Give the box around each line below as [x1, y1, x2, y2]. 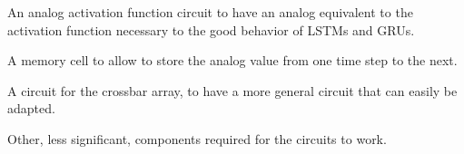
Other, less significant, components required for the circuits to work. [7, 129, 387, 148]
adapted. [7, 99, 55, 118]
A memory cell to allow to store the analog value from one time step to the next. [7, 51, 458, 70]
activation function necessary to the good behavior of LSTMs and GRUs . [7, 20, 415, 39]
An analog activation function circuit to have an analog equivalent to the [7, 3, 413, 21]
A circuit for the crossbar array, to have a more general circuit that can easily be [7, 81, 458, 100]
